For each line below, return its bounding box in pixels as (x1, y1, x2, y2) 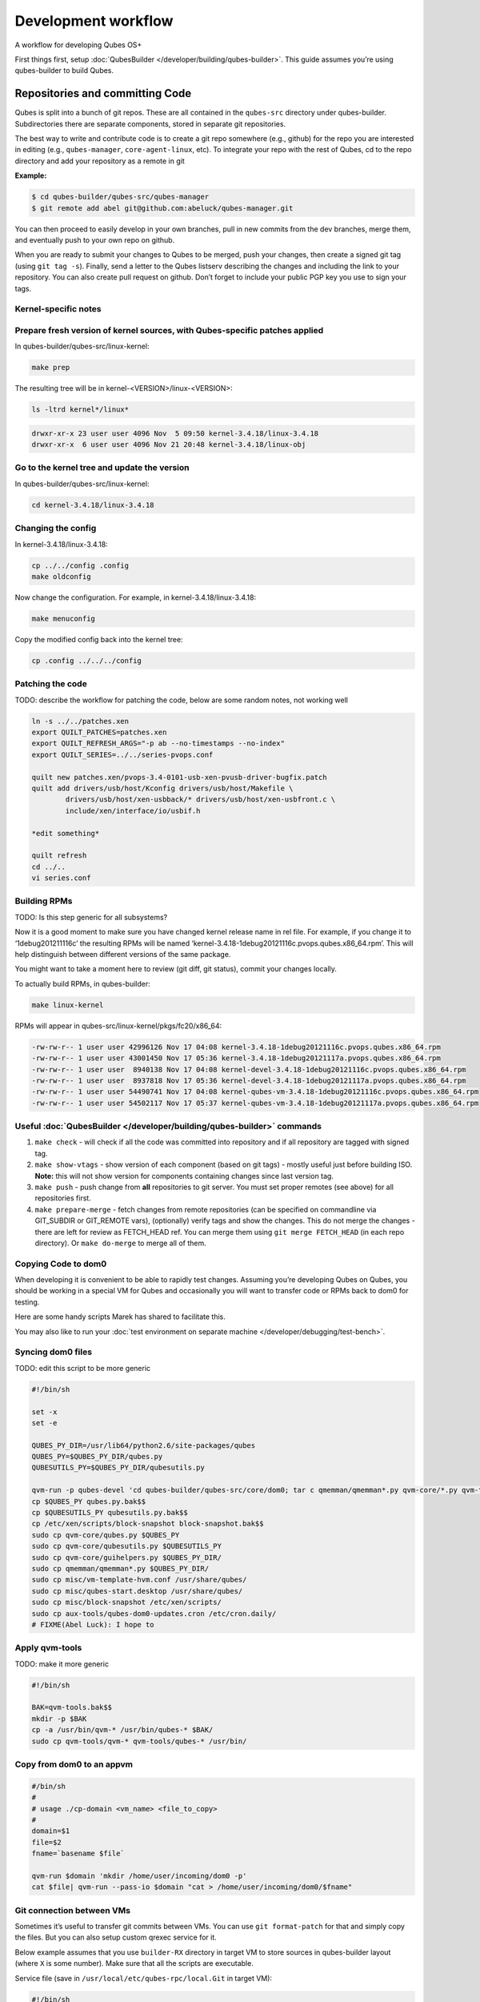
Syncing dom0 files (14, 1346, 92, 1357)
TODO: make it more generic (14, 1658, 110, 1669)
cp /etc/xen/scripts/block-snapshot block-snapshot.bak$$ (31, 1519, 264, 1529)
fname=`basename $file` (31, 1849, 126, 1858)
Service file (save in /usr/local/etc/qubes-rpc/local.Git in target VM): (14, 1973, 272, 1983)
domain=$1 (31, 1827, 70, 1835)
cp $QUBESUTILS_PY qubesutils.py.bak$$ (31, 1508, 188, 1518)
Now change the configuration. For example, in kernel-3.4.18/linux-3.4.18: (14, 593, 256, 602)
